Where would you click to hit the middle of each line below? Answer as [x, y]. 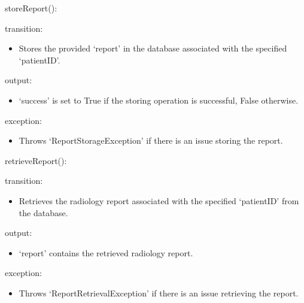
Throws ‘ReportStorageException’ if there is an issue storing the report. [151, 140]
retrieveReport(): [36, 160]
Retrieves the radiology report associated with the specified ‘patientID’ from [159, 200]
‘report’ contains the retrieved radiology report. [106, 252]
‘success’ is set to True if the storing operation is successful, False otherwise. [159, 100]
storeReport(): [31, 8]
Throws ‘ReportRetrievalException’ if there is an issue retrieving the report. [159, 293]
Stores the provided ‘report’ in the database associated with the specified [153, 48]
